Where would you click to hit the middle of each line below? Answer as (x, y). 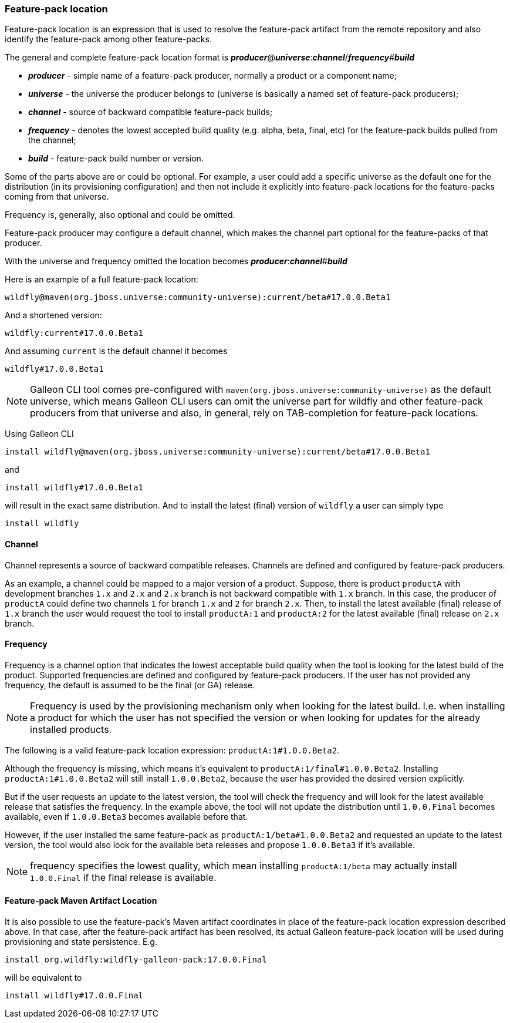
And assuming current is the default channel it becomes (116, 351)
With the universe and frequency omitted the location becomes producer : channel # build (176, 261)
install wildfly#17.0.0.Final (74, 996)
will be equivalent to (43, 978)
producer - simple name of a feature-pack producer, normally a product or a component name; (212, 76)
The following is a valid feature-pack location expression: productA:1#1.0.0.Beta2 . (172, 750)
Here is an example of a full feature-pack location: (102, 280)
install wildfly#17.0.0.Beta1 (74, 488)
